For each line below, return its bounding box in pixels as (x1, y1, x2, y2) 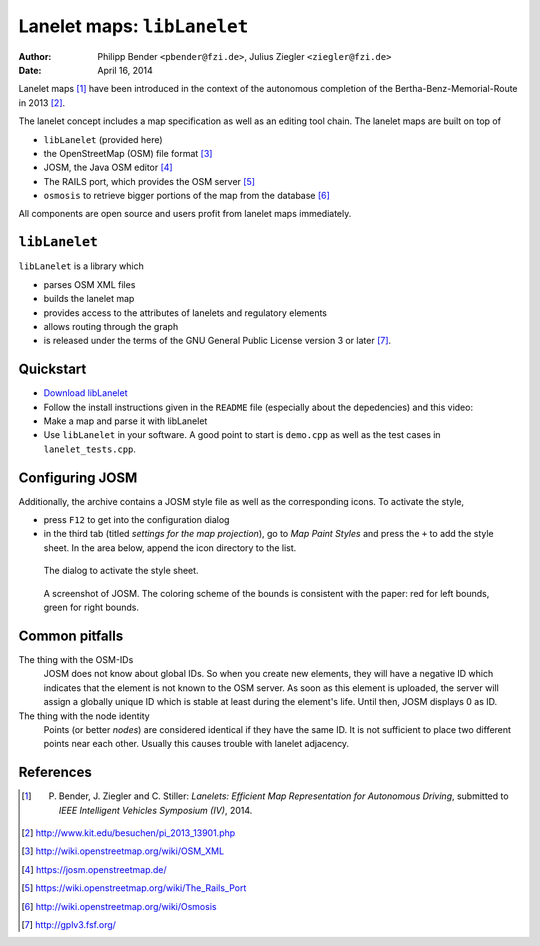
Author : (18, 50, 52, 62)
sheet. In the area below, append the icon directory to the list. (43, 541, 297, 554)
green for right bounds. (43, 601, 140, 614)
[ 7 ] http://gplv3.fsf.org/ (21, 918, 117, 930)
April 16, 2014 (97, 64, 154, 76)
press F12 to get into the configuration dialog (43, 514, 230, 526)
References (18, 764, 92, 781)
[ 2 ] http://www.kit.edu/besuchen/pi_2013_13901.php (21, 826, 236, 839)
